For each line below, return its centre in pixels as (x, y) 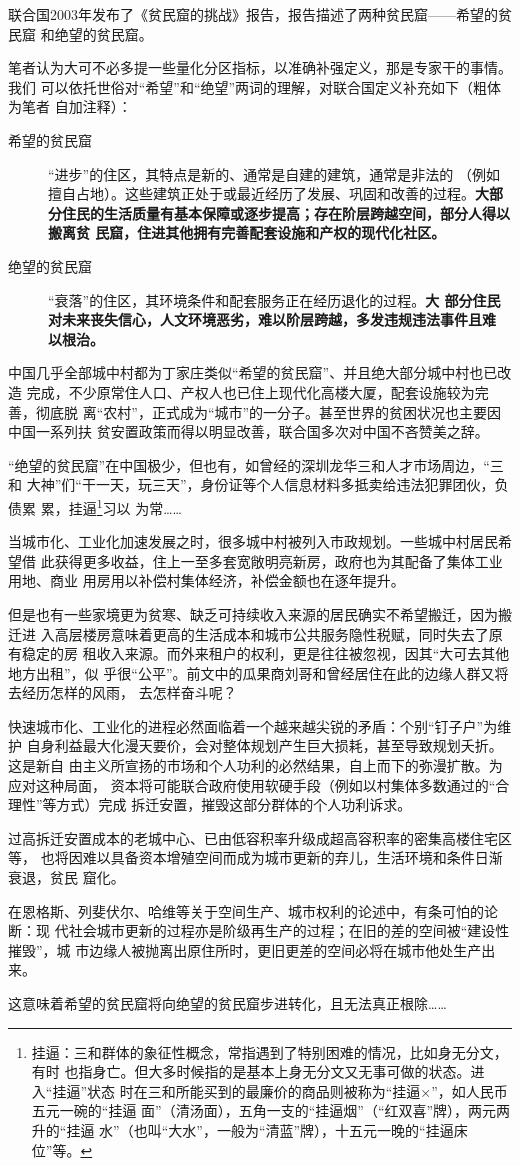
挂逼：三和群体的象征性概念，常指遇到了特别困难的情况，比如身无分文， (269, 1051)
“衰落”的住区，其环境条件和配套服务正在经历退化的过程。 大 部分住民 (274, 299)
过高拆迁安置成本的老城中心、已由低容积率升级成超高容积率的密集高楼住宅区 (260, 837)
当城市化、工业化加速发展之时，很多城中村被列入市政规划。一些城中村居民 (253, 541)
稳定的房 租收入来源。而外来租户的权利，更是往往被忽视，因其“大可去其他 (265, 653)
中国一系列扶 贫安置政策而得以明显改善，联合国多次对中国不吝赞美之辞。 (248, 431)
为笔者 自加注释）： (70, 106)
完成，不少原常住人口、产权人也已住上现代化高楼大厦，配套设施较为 (250, 391)
